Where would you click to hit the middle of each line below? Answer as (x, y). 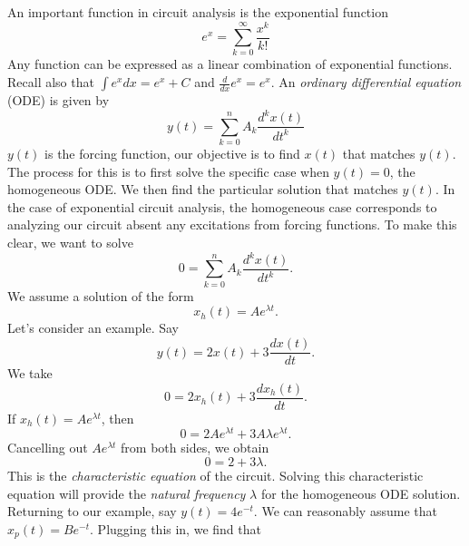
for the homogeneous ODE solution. (361, 493)
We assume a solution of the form (101, 295)
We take (30, 373)
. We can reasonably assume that (345, 511)
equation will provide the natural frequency (127, 493)
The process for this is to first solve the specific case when (168, 171)
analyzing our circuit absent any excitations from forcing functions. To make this (232, 224)
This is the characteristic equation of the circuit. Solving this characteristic (215, 476)
